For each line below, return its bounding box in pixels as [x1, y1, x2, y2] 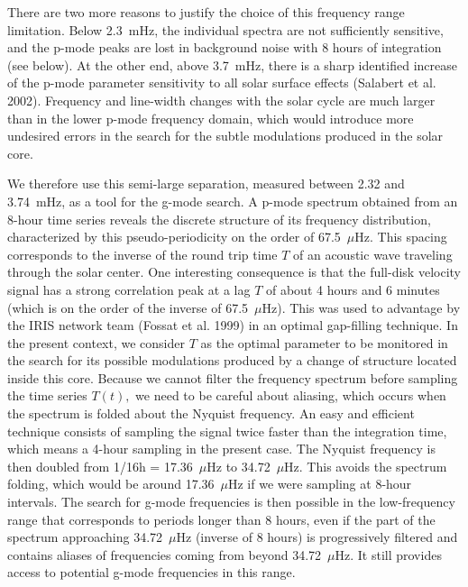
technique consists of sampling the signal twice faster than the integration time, [7, 421, 447, 440]
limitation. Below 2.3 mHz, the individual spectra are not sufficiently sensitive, [7, 20, 444, 39]
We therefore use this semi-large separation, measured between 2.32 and [7, 174, 405, 193]
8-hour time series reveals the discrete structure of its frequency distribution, [7, 209, 431, 228]
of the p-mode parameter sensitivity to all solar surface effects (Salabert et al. [7, 73, 436, 92]
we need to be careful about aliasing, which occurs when [135, 386, 446, 405]
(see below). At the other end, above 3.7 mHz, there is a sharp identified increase [7, 55, 457, 74]
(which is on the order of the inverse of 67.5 [7, 298, 249, 316]
